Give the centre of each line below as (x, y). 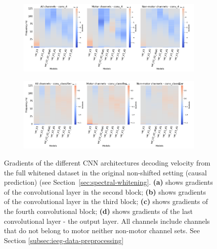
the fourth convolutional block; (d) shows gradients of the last (98, 211)
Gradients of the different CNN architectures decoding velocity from (107, 162)
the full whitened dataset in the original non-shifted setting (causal (106, 172)
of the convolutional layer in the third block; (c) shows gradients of (106, 201)
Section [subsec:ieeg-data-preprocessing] (64, 240)
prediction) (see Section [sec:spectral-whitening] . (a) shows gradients (108, 182)
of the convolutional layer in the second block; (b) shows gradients (105, 191)
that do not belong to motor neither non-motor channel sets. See (102, 230)
